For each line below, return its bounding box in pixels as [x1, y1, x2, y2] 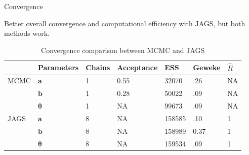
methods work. [4, 28, 50, 38]
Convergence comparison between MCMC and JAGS [41, 44, 205, 55]
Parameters [37, 62, 79, 73]
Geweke [193, 62, 221, 73]
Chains [86, 62, 110, 73]
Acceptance [117, 62, 158, 73]
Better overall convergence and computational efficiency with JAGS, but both [4, 18, 245, 28]
